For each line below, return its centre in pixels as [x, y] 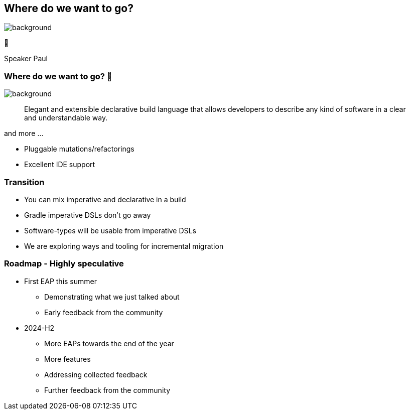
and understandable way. [66, 118]
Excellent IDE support [60, 165]
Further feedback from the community [107, 390]
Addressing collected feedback [96, 374]
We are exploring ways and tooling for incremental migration [124, 246]
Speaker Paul [26, 59]
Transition [24, 182]
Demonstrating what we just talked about [112, 297]
